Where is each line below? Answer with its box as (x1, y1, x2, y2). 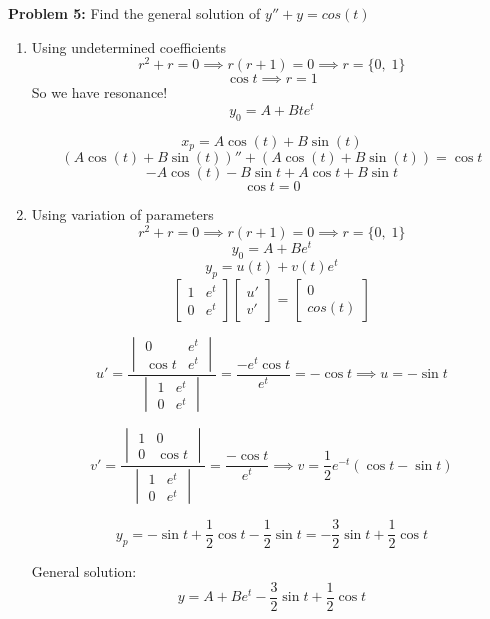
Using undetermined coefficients (31, 36, 227, 57)
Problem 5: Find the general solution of (8, 3, 261, 23)
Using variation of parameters (31, 204, 214, 225)
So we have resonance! (31, 82, 168, 103)
